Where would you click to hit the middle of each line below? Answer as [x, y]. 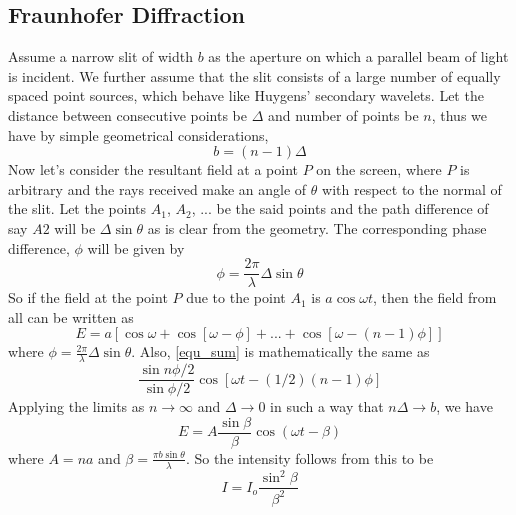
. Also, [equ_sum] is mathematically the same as [280, 351]
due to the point [236, 297]
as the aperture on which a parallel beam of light [358, 56]
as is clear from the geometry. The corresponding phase [317, 227]
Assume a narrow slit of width [101, 56]
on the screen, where [379, 169]
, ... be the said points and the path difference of [340, 208]
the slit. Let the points [77, 208]
